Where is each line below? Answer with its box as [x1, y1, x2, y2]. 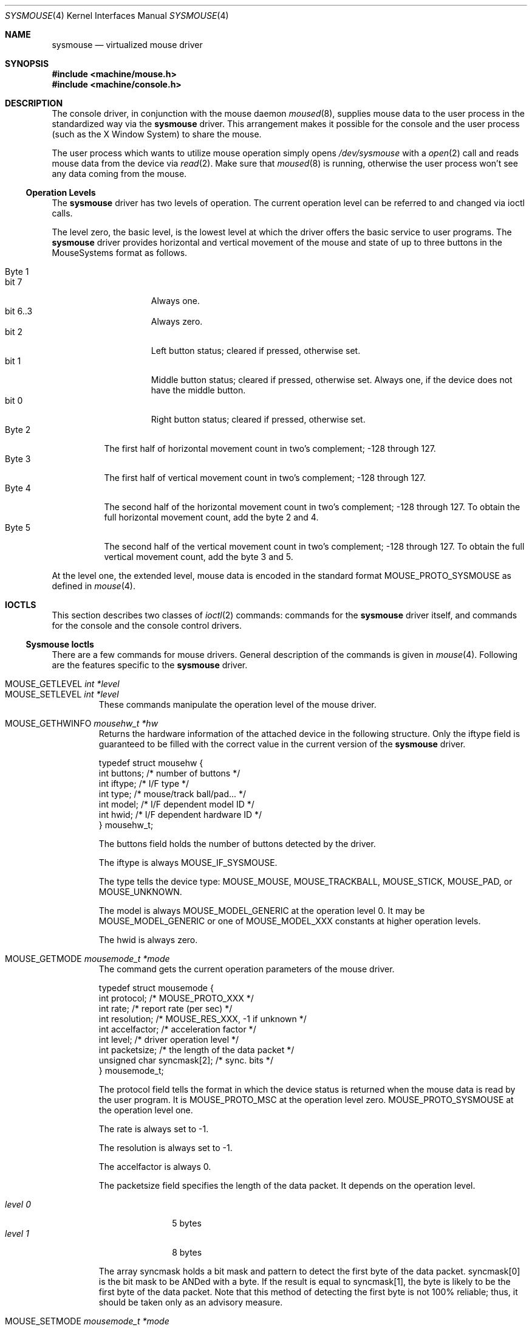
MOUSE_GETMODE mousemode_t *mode [5, 953, 170, 964]
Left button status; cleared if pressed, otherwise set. [151, 345, 361, 356]
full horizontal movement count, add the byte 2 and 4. [104, 512, 319, 522]
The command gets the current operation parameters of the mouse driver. [98, 964, 395, 974]
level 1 [5, 1228, 29, 1239]
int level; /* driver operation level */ [98, 1034, 239, 1045]
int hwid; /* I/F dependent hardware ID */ [98, 809, 262, 820]
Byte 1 [5, 266, 29, 277]
